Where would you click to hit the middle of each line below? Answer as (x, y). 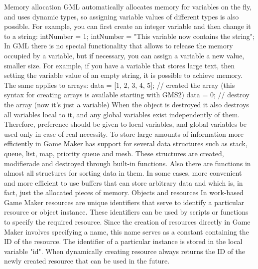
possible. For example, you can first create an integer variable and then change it (128, 26)
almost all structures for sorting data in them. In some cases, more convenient (123, 173)
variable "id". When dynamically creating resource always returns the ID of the (125, 251)
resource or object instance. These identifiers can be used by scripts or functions (126, 212)
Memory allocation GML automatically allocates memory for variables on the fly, (128, 6)
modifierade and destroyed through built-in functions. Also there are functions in (128, 163)
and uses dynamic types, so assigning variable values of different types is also (122, 16)
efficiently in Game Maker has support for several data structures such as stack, (126, 143)
